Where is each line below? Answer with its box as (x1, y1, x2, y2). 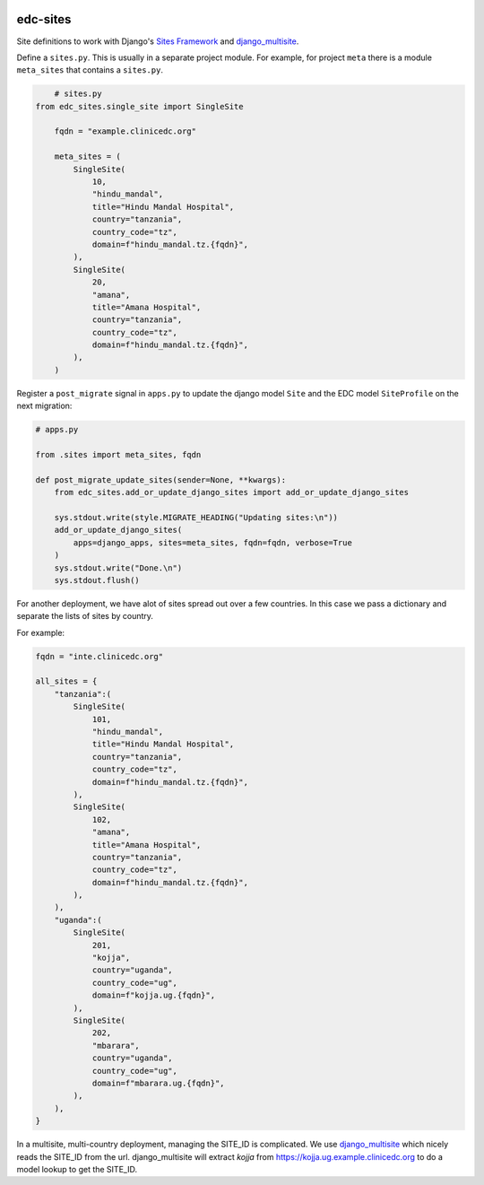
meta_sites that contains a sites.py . (16, 65, 163, 75)
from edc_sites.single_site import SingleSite (35, 101, 244, 111)
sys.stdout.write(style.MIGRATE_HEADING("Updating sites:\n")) (54, 512, 339, 522)
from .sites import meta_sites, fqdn (35, 449, 202, 460)
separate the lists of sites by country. (16, 611, 154, 622)
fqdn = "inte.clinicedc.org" (35, 651, 164, 661)
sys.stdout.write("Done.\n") (54, 562, 183, 573)
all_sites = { (35, 676, 98, 686)
